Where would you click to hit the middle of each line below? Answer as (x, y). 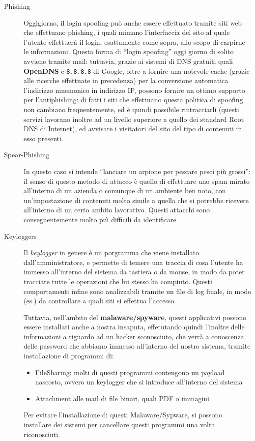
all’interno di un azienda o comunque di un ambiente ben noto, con (125, 191)
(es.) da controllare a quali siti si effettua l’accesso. (100, 301)
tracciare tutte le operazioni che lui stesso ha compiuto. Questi (118, 281)
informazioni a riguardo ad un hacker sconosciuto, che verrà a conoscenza (134, 336)
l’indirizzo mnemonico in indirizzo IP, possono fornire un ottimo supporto (134, 90)
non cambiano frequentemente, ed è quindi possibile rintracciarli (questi (131, 109)
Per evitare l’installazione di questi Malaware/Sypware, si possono (123, 415)
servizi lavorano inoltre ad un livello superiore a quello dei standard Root (134, 119)
